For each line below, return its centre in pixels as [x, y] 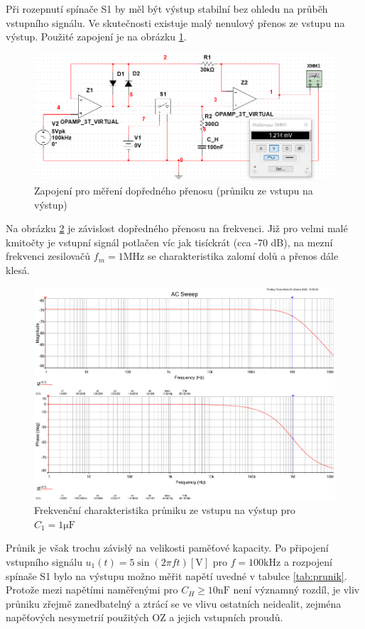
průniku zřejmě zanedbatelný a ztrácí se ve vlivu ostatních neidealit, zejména [174, 603]
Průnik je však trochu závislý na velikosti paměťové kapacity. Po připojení [167, 548]
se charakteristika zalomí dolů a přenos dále [243, 256]
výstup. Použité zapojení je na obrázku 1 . [96, 37]
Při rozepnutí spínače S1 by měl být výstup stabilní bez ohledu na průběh [167, 9]
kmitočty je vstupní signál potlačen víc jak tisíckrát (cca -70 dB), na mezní [169, 242]
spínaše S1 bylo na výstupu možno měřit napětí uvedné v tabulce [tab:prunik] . [176, 575]
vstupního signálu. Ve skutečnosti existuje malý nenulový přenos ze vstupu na [175, 22]
